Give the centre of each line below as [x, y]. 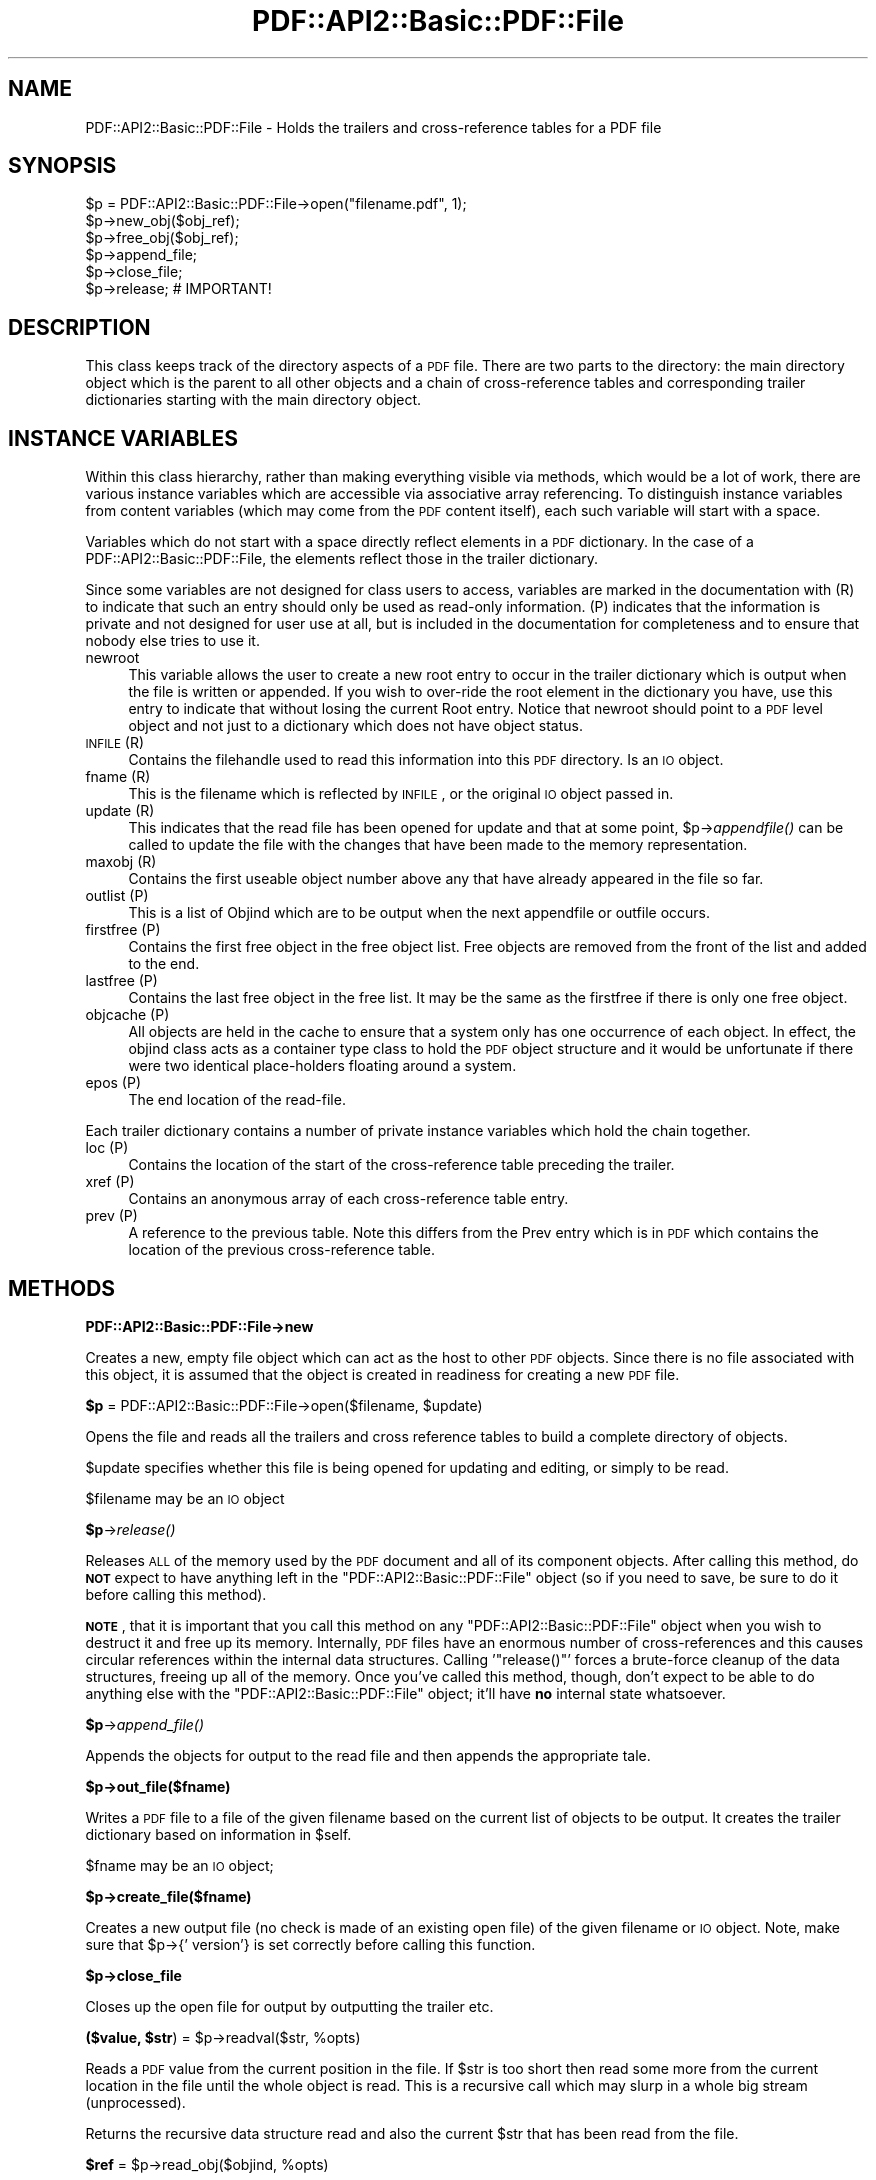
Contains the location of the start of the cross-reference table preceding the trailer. [401, 1165]
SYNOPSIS [62, 166]
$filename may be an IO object [185, 1498]
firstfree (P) [123, 930]
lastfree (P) [121, 981]
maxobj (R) [121, 862]
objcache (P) [127, 1015]
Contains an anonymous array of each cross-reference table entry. [348, 1199]
